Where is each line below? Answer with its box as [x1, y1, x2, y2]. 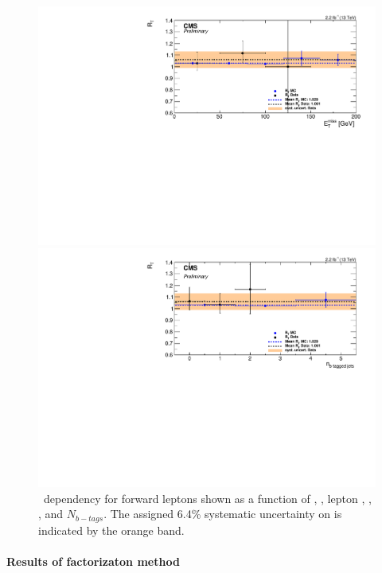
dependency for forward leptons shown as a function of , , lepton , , [43, 489, 372, 506]
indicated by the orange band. [38, 521, 185, 538]
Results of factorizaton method [6, 552, 180, 569]
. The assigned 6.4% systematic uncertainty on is [103, 505, 342, 522]
